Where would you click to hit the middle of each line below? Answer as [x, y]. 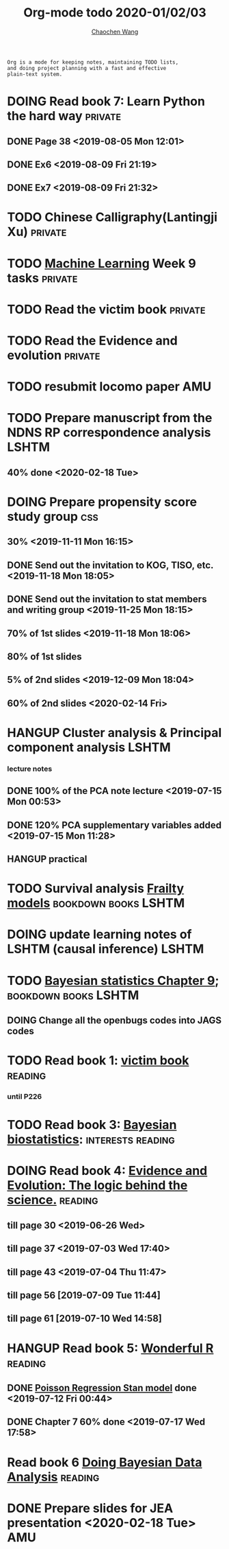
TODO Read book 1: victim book [98, 1061]
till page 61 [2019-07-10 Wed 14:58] [84, 1319]
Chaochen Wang [115, 32]
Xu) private [37, 232]
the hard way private [64, 116]
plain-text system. [35, 74]
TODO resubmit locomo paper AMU [109, 387]
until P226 [25, 1097]
